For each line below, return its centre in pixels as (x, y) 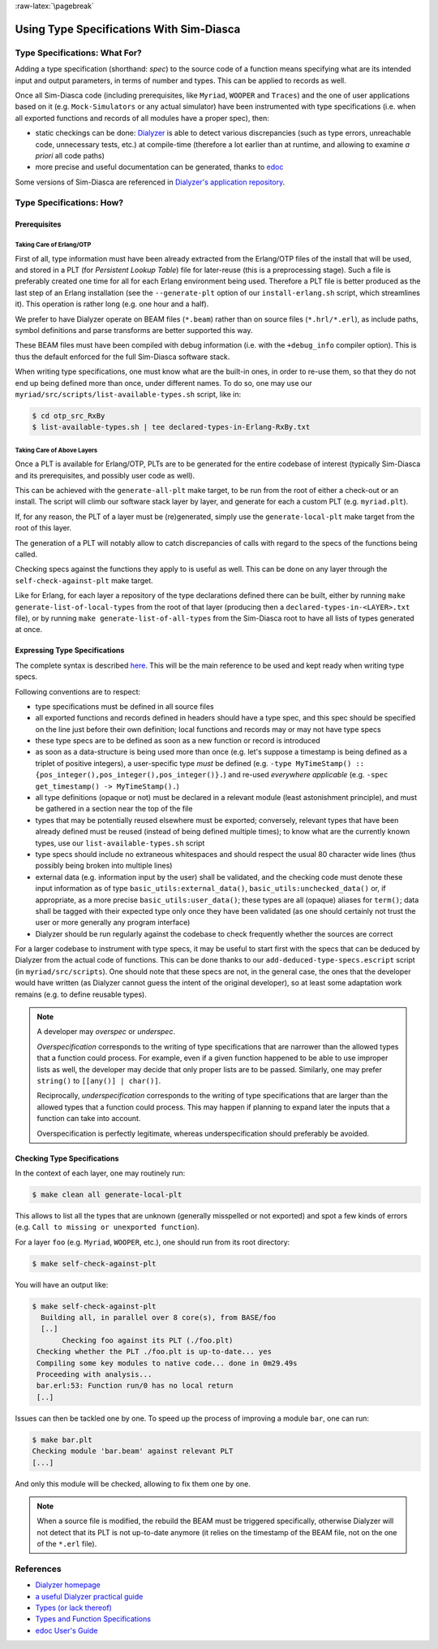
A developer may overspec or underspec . (106, 1032)
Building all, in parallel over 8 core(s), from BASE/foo (159, 1318)
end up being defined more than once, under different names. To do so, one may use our (163, 383)
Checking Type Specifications (67, 1158)
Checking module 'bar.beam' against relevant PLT (133, 1451)
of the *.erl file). (67, 1544)
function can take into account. (89, 1119)
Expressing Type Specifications (70, 651)
